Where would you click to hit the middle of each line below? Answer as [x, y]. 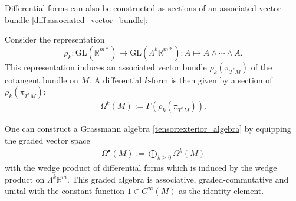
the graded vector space [47, 140]
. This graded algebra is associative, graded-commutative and [178, 179]
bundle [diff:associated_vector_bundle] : [76, 19]
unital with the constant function [65, 191]
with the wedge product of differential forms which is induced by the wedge [141, 167]
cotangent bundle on [42, 80]
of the [262, 67]
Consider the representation [55, 39]
